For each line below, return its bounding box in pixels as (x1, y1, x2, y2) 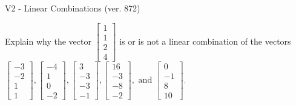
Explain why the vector (5, 34, 91, 47)
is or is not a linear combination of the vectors (119, 34, 291, 47)
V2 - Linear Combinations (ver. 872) (5, 2, 140, 14)
